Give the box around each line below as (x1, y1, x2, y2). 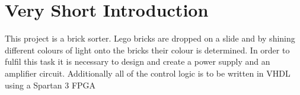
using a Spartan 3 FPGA (5, 78, 96, 91)
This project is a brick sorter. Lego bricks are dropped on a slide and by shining (5, 32, 295, 45)
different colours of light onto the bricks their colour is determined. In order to (5, 43, 290, 56)
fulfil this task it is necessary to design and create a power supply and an (5, 55, 270, 68)
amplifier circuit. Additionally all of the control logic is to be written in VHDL (5, 66, 291, 79)
